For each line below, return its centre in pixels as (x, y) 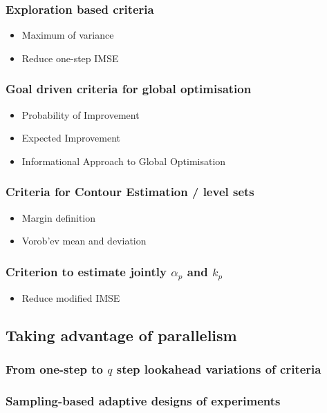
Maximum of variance (68, 35)
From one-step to (54, 369)
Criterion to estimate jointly (86, 271)
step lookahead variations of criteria (219, 369)
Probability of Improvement (81, 114)
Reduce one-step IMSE (70, 58)
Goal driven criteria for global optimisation (129, 89)
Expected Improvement (71, 138)
